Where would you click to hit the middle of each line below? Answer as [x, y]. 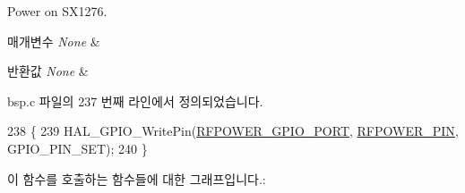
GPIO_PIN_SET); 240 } [77, 148]
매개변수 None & [54, 41]
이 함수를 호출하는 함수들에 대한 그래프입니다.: [137, 178]
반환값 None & [48, 71]
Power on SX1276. [57, 11]
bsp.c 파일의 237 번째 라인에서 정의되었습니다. [135, 101]
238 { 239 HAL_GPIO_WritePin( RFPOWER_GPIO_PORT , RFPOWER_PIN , [233, 131]
